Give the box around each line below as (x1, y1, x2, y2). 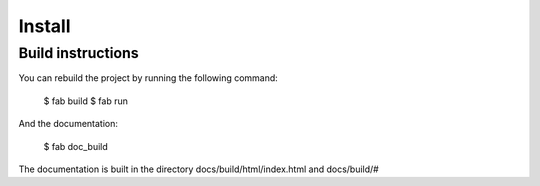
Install (18, 15, 71, 37)
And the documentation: (18, 118, 119, 130)
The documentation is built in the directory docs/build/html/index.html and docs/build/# (18, 163, 379, 175)
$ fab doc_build (43, 140, 109, 152)
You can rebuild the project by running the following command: (18, 72, 279, 84)
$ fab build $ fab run (43, 95, 129, 107)
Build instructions (18, 44, 139, 62)
